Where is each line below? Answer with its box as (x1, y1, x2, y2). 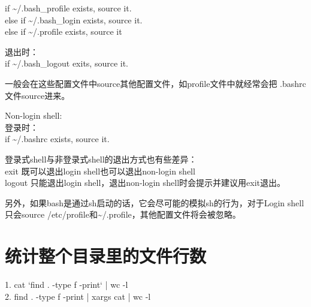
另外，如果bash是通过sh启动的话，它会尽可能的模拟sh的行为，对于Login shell (5, 196, 304, 209)
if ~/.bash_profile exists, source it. (5, 2, 132, 14)
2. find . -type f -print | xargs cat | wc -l (5, 290, 151, 302)
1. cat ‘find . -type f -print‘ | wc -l (5, 278, 128, 291)
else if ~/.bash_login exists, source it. (5, 13, 143, 26)
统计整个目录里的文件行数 (5, 243, 207, 268)
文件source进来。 (5, 89, 70, 101)
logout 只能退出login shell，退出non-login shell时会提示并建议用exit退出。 (5, 176, 286, 189)
